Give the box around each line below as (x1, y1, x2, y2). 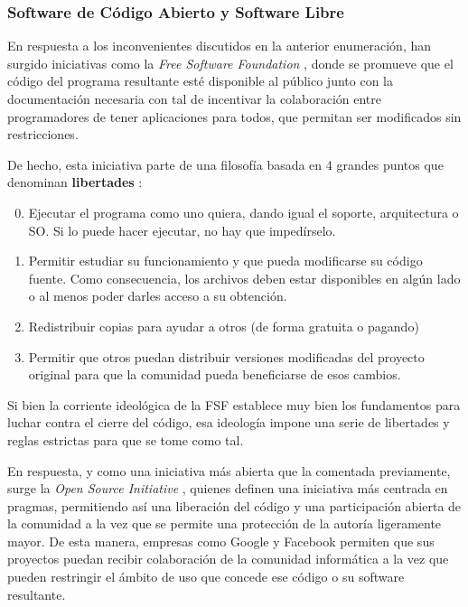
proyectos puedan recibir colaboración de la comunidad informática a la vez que (7, 549, 449, 568)
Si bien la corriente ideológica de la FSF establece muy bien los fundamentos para (7, 395, 461, 414)
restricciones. (7, 125, 79, 144)
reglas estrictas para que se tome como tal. (7, 430, 244, 449)
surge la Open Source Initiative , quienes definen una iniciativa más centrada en (7, 479, 448, 498)
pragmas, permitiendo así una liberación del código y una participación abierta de (7, 496, 462, 515)
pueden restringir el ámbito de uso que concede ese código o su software (7, 567, 405, 586)
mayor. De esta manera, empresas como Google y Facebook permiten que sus (7, 531, 435, 550)
